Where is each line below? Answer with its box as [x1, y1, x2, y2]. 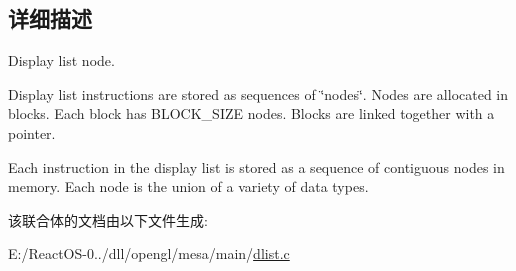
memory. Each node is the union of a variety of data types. [8, 176, 369, 197]
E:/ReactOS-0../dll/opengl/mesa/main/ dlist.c [8, 243, 290, 264]
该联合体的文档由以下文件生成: [8, 209, 208, 230]
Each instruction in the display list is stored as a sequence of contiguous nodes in [8, 156, 505, 177]
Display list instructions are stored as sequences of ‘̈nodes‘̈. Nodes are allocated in [8, 83, 509, 104]
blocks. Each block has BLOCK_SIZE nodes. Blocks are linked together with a [8, 103, 495, 124]
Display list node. [8, 50, 115, 71]
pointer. [8, 122, 56, 143]
